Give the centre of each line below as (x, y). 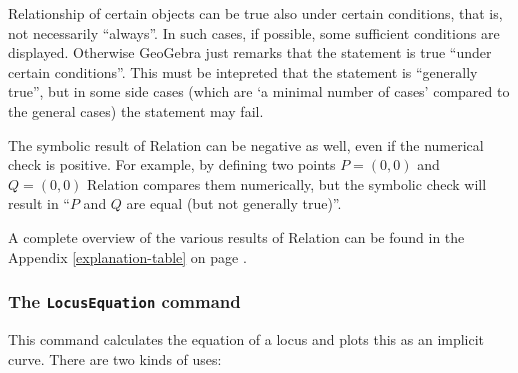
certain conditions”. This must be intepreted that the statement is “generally (243, 71)
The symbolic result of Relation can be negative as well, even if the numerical (246, 144)
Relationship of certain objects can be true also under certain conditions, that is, (255, 13)
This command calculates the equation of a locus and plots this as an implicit (246, 338)
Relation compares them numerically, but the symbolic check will (287, 183)
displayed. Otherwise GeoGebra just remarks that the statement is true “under (250, 52)
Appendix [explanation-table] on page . (127, 256)
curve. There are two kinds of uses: (115, 358)
